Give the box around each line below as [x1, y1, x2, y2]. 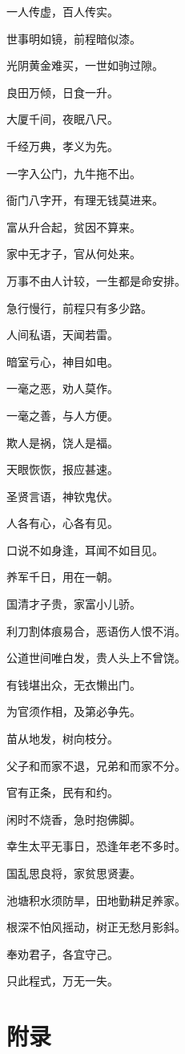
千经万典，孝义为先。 [6, 137, 119, 154]
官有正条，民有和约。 [6, 784, 119, 801]
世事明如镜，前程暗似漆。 [6, 30, 141, 46]
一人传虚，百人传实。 [6, 3, 119, 19]
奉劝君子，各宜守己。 [6, 945, 119, 962]
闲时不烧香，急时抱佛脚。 [6, 810, 141, 827]
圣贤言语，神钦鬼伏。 [6, 487, 119, 504]
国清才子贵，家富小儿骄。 [6, 596, 141, 612]
